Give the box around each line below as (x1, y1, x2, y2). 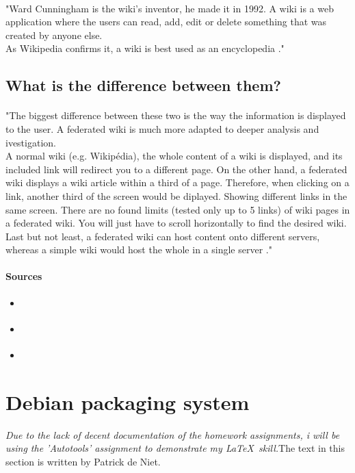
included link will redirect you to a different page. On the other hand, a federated (5, 162, 347, 176)
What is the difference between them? (5, 75, 281, 96)
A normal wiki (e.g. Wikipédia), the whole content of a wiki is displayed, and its (5, 149, 343, 163)
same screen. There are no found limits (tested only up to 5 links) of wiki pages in (5, 202, 350, 216)
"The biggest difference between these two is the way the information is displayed (5, 108, 346, 123)
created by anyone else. (5, 27, 103, 42)
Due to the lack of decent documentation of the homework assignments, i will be (5, 427, 340, 442)
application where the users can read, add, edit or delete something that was (5, 14, 327, 29)
